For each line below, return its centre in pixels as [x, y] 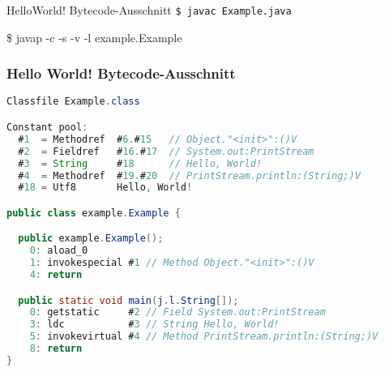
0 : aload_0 [59, 251]
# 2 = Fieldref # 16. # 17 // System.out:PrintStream [166, 151]
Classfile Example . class [73, 102]
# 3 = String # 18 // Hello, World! [140, 163]
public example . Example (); [91, 239]
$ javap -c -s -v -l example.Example [94, 37]
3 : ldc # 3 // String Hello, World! [154, 325]
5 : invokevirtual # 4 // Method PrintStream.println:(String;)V [204, 337]
